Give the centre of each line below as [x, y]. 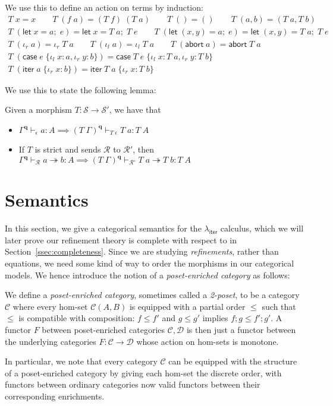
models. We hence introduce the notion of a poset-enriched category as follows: [147, 275]
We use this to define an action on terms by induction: [104, 7]
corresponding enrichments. [55, 396]
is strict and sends [68, 149]
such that [279, 306]
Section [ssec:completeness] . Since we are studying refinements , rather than [142, 251]
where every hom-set [50, 306]
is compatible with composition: [77, 318]
